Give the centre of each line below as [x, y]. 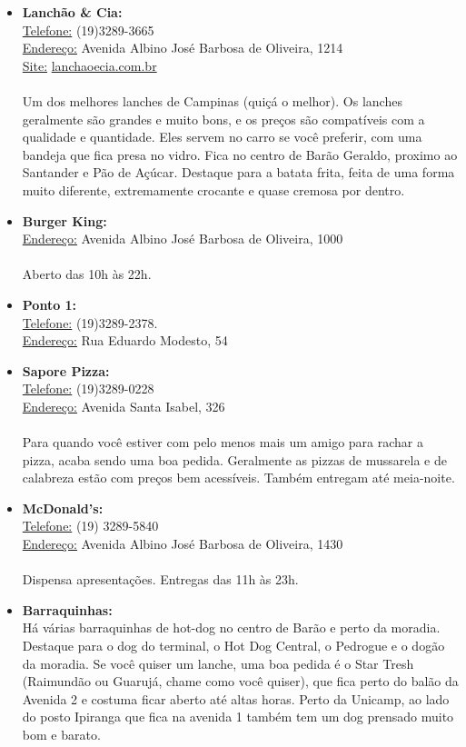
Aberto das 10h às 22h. [87, 274]
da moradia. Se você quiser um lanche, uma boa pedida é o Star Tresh [218, 663]
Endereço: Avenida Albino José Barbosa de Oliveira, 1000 [183, 239]
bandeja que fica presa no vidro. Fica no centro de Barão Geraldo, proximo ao [240, 154]
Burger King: [64, 220]
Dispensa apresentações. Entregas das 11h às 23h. [160, 579]
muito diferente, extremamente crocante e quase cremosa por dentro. [213, 189]
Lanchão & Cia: [72, 12]
